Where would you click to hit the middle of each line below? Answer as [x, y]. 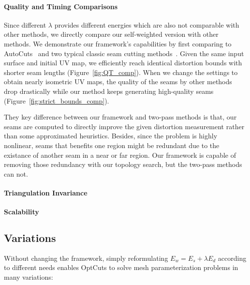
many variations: [29, 277]
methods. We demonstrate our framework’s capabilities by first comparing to [118, 43]
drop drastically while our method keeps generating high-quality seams [109, 91]
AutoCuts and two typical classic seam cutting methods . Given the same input [124, 53]
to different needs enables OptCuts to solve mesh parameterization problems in [121, 267]
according [232, 258]
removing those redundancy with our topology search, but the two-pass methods [123, 164]
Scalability [22, 212]
